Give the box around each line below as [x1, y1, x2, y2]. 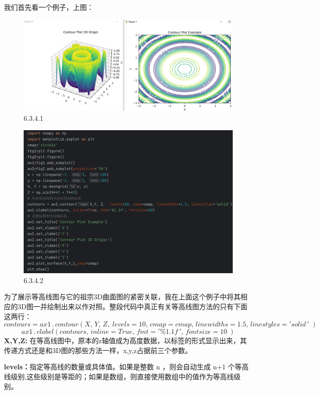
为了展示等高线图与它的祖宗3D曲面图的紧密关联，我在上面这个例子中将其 [4, 291, 241, 302]
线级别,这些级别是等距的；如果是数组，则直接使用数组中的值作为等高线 [4, 371, 234, 381]
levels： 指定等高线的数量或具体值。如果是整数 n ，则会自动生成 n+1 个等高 [4, 361, 249, 372]
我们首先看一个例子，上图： [4, 2, 94, 12]
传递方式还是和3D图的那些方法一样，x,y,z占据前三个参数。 [4, 345, 192, 355]
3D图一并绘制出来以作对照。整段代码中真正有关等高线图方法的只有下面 [17, 301, 248, 311]
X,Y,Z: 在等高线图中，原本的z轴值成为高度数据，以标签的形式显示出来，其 [4, 335, 247, 346]
